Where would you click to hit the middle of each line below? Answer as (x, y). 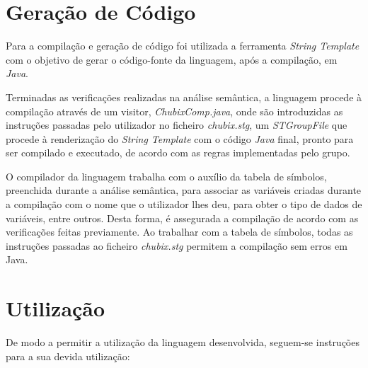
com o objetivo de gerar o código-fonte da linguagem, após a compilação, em (172, 59)
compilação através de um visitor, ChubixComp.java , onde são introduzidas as (174, 111)
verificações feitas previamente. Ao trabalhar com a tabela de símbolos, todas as (179, 232)
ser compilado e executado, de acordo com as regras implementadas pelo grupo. (178, 153)
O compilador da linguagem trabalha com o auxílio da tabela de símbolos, (166, 176)
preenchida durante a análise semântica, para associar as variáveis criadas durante (184, 190)
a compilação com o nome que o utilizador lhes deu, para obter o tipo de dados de (184, 204)
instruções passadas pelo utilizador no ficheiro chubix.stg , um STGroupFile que (177, 125)
